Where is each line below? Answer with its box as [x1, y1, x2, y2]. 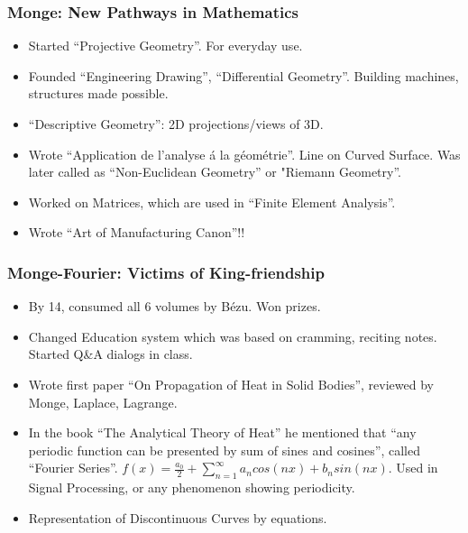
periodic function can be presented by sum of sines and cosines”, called [28, 440, 420, 459]
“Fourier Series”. [28, 458, 118, 477]
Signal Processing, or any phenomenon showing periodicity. [28, 478, 355, 497]
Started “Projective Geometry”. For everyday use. [28, 36, 303, 55]
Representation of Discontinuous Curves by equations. [28, 508, 327, 527]
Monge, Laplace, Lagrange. [28, 392, 178, 411]
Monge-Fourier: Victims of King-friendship [7, 261, 325, 283]
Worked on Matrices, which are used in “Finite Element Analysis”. [28, 192, 396, 211]
